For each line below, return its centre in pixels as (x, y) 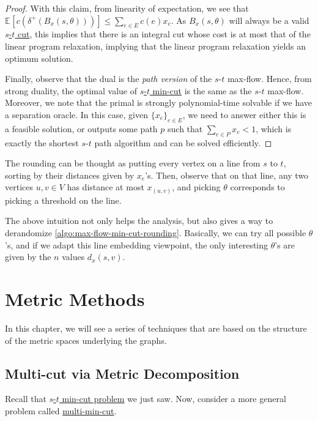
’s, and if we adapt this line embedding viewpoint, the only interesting (137, 244)
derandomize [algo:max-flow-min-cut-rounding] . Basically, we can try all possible (156, 233)
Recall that (26, 399)
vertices (19, 187)
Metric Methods (75, 299)
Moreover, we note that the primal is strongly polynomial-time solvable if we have (159, 102)
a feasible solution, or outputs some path (81, 128)
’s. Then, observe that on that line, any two (227, 175)
